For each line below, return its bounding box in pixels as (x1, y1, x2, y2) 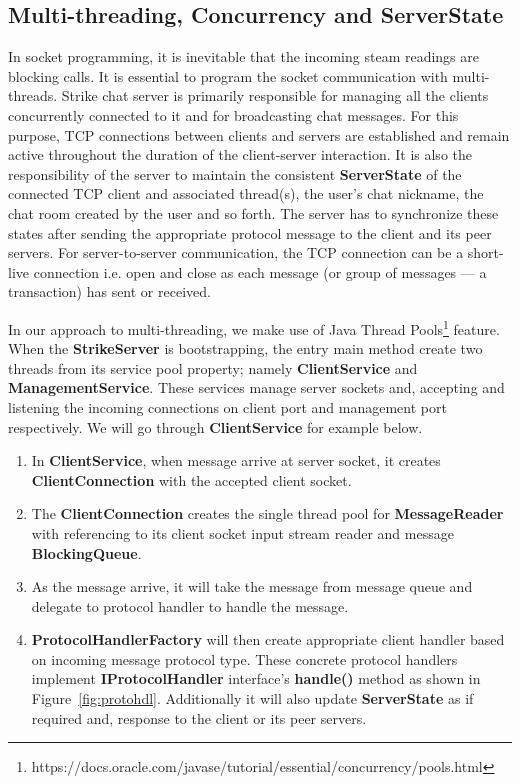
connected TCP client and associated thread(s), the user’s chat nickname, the (8, 183, 484, 204)
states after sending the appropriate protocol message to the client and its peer (8, 222, 492, 243)
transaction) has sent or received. (8, 281, 211, 302)
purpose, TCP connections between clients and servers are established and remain (8, 124, 510, 145)
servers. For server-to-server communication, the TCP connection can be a (8, 242, 464, 263)
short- (467, 242, 504, 263)
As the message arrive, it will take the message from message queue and (31, 576, 473, 597)
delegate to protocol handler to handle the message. (31, 595, 349, 616)
